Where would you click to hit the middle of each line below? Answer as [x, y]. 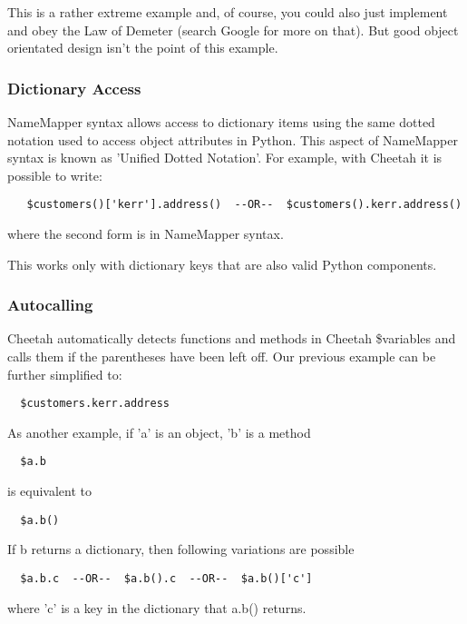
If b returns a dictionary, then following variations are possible [181, 549]
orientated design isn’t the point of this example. [143, 48]
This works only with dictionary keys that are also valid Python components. [222, 264]
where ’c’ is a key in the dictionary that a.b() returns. [157, 607]
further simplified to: [65, 374]
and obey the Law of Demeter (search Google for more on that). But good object [233, 30]
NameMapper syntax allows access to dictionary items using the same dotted [221, 122]
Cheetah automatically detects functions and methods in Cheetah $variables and [232, 338]
